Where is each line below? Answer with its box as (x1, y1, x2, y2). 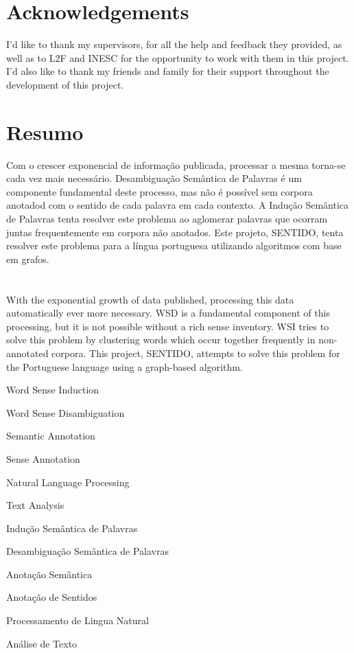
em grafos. (6, 251, 49, 266)
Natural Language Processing (6, 474, 130, 489)
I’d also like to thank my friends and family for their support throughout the (6, 64, 329, 78)
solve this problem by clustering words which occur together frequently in (6, 332, 316, 347)
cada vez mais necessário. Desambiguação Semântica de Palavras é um (6, 171, 302, 185)
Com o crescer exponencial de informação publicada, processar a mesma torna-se (6, 157, 346, 172)
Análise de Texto (6, 636, 78, 650)
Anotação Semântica (6, 566, 93, 581)
